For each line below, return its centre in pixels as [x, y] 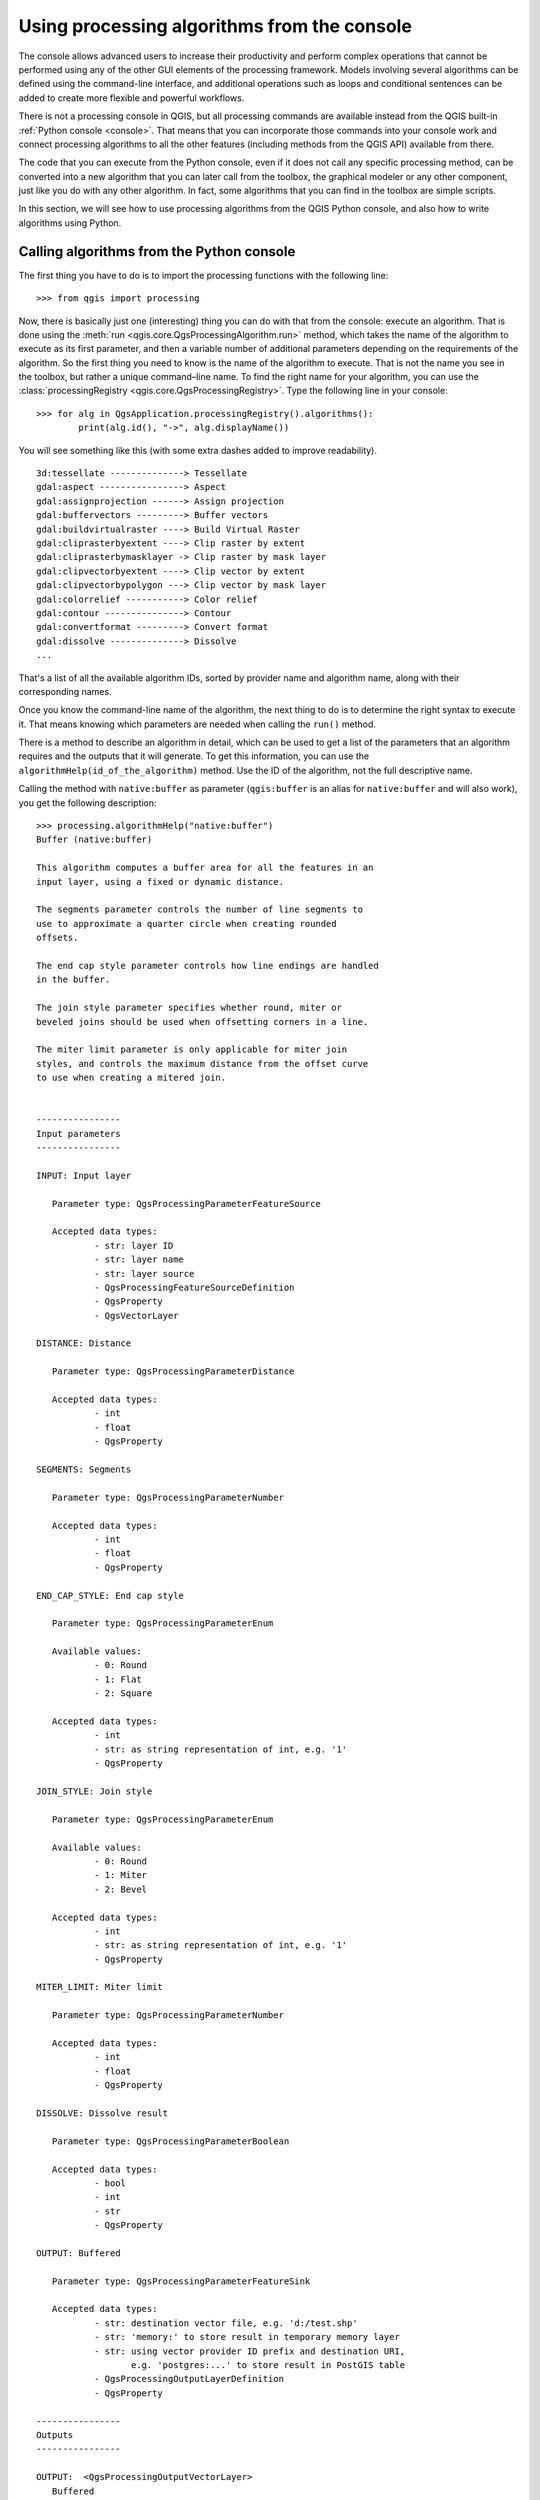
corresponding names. [65, 691]
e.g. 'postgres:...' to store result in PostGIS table [268, 2365]
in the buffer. [73, 979]
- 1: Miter [120, 1875]
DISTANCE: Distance [84, 1343]
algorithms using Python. [70, 222]
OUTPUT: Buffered [78, 2253]
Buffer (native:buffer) [94, 839]
